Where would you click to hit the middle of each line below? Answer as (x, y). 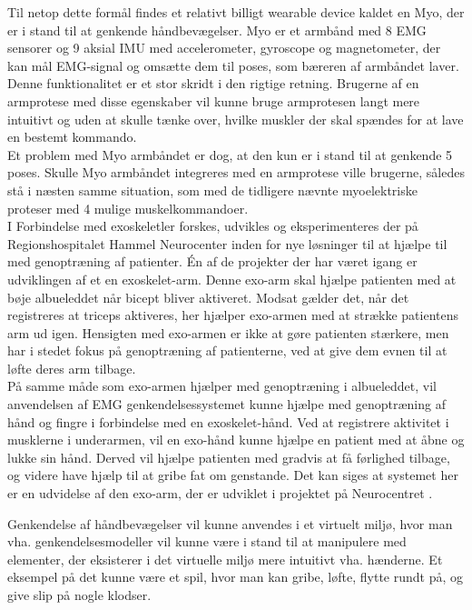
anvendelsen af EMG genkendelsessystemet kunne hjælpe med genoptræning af (226, 404)
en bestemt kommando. (72, 137)
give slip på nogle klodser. (79, 595)
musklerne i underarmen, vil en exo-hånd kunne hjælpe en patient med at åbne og (236, 440)
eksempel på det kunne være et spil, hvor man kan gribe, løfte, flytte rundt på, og (235, 577)
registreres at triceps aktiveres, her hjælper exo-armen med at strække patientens (233, 315)
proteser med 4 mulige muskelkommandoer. (128, 208)
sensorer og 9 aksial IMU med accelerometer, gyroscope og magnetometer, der (224, 48)
